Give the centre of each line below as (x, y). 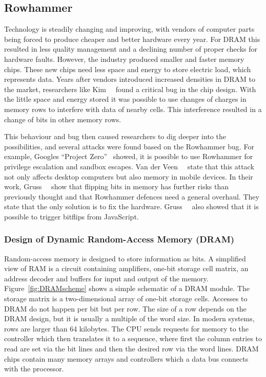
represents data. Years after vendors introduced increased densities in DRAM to (130, 79)
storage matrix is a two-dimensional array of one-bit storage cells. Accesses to (126, 298)
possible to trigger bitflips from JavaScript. (71, 216)
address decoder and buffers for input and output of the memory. (106, 278)
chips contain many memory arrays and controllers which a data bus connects (126, 358)
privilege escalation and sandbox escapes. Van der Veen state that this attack (129, 166)
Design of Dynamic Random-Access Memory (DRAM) (119, 239)
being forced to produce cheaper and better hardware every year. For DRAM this (132, 39)
